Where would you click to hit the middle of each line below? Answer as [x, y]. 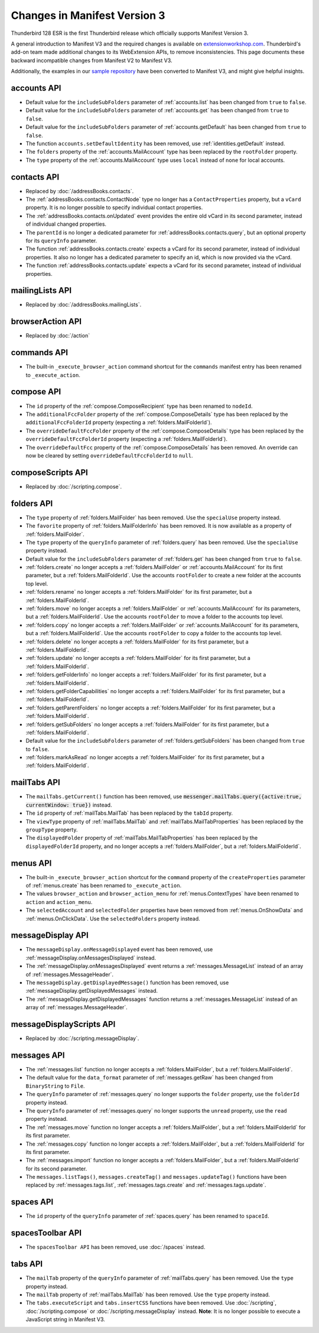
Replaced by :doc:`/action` [58, 336]
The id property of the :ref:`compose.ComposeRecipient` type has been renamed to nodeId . [139, 406]
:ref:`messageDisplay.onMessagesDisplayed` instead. [91, 958]
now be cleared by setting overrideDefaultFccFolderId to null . [109, 456]
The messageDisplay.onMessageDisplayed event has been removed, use [119, 950]
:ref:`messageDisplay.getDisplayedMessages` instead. [92, 991]
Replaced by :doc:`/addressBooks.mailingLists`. [84, 305]
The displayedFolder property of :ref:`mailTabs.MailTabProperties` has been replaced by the [142, 838]
